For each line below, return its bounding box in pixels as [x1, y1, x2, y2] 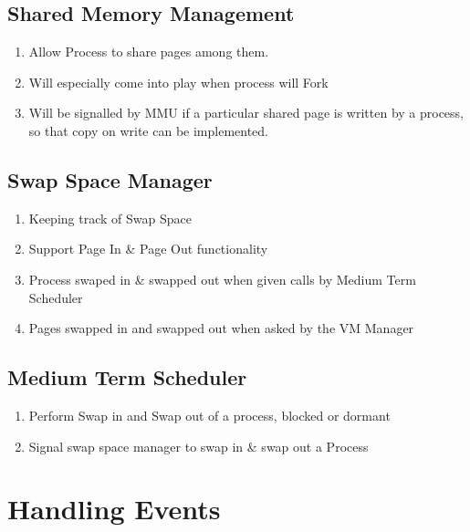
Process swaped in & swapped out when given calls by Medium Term [28, 269, 416, 288]
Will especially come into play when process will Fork [28, 72, 329, 91]
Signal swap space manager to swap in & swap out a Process [28, 436, 369, 455]
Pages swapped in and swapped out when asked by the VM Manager [28, 318, 414, 338]
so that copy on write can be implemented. [28, 120, 269, 140]
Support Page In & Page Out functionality [28, 239, 268, 258]
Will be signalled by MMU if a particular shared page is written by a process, [28, 103, 465, 122]
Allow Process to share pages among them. [28, 42, 269, 61]
